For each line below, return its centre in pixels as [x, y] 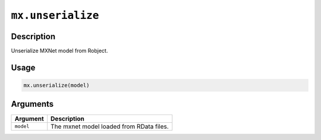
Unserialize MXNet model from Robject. [59, 51]
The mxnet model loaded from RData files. [110, 126]
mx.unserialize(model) [56, 85]
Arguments [32, 104]
